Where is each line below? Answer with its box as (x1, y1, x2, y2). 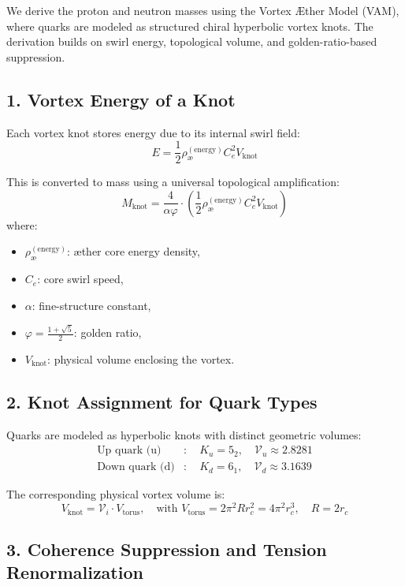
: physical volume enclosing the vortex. (47, 350, 235, 367)
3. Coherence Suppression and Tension (6, 536, 327, 561)
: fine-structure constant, (32, 297, 151, 313)
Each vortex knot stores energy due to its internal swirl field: (6, 124, 300, 140)
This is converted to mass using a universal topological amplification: (6, 174, 340, 190)
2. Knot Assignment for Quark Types (6, 389, 318, 413)
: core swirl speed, (37, 271, 124, 287)
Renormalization (6, 560, 143, 584)
